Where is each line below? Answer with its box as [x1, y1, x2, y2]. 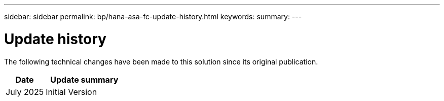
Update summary [50, 74, 119, 85]
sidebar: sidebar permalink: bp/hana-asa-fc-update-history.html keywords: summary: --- [4, 12, 302, 21]
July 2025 [6, 86, 44, 97]
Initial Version [46, 86, 97, 97]
